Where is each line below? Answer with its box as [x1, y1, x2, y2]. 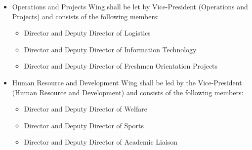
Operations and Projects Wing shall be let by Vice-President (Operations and [12, 1, 248, 11]
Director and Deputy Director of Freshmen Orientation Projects [24, 61, 218, 71]
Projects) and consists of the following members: [12, 11, 159, 21]
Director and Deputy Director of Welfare [24, 104, 147, 114]
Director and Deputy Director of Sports [24, 120, 144, 130]
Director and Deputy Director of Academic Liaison [24, 137, 178, 147]
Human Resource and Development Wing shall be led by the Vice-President [12, 77, 242, 87]
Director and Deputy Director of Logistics [24, 28, 151, 38]
